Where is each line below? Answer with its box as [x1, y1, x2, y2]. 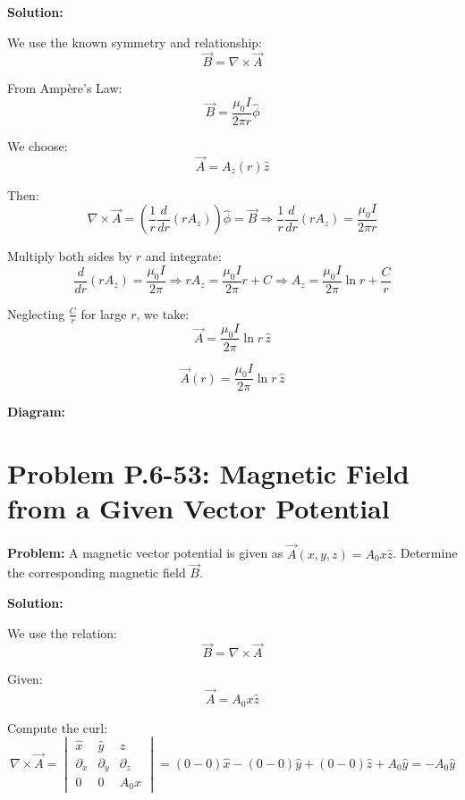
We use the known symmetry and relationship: [7, 32, 262, 51]
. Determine [393, 543, 458, 562]
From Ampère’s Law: [7, 79, 123, 97]
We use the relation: [7, 623, 118, 642]
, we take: [136, 304, 190, 323]
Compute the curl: [7, 718, 108, 737]
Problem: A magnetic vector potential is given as [7, 543, 283, 562]
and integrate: [145, 247, 222, 265]
